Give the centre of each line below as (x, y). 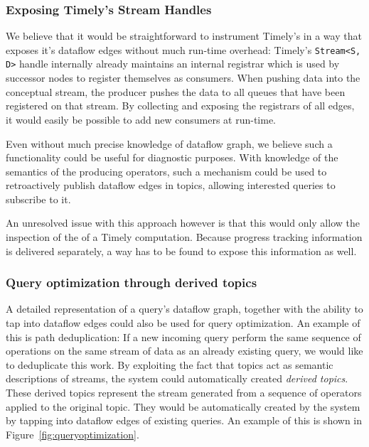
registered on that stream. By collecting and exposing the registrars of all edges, (180, 106)
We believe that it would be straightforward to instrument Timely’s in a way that (184, 36)
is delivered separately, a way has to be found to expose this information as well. (181, 251)
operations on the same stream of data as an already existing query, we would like (184, 351)
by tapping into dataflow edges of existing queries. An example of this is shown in (184, 420)
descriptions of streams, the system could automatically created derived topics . (177, 378)
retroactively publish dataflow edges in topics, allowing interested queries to (171, 185)
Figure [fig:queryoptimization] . (73, 434)
